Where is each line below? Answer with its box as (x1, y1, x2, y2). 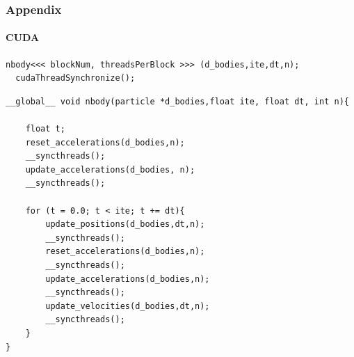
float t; (25, 124, 65, 134)
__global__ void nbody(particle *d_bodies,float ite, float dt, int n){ (6, 96, 349, 106)
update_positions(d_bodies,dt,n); (45, 219, 205, 230)
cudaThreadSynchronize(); (15, 73, 136, 84)
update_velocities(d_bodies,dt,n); (45, 301, 210, 311)
